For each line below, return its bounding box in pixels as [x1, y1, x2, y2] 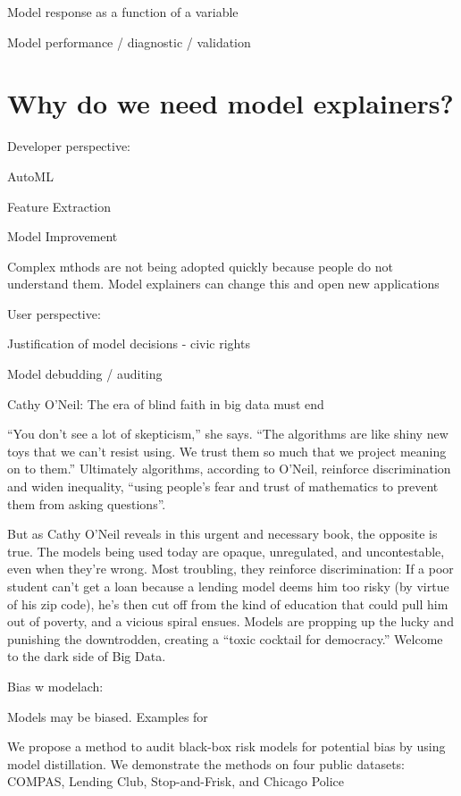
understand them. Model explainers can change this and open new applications [7, 274, 440, 293]
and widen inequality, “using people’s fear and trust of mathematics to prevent [7, 477, 439, 496]
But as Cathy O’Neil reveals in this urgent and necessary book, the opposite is [7, 524, 438, 543]
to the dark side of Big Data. [7, 647, 166, 666]
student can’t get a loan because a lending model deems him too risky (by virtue [7, 577, 449, 595]
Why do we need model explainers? [7, 85, 454, 121]
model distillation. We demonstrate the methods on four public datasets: [7, 754, 405, 773]
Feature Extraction [7, 197, 111, 215]
